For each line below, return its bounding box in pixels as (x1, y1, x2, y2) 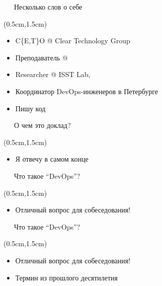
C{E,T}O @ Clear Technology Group (15, 35, 130, 46)
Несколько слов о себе (14, 2, 82, 12)
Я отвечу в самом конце (15, 154, 89, 164)
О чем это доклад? (14, 120, 71, 130)
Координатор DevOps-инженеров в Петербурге (15, 86, 158, 96)
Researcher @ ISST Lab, (15, 69, 90, 80)
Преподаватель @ (15, 52, 68, 62)
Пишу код (15, 103, 46, 113)
